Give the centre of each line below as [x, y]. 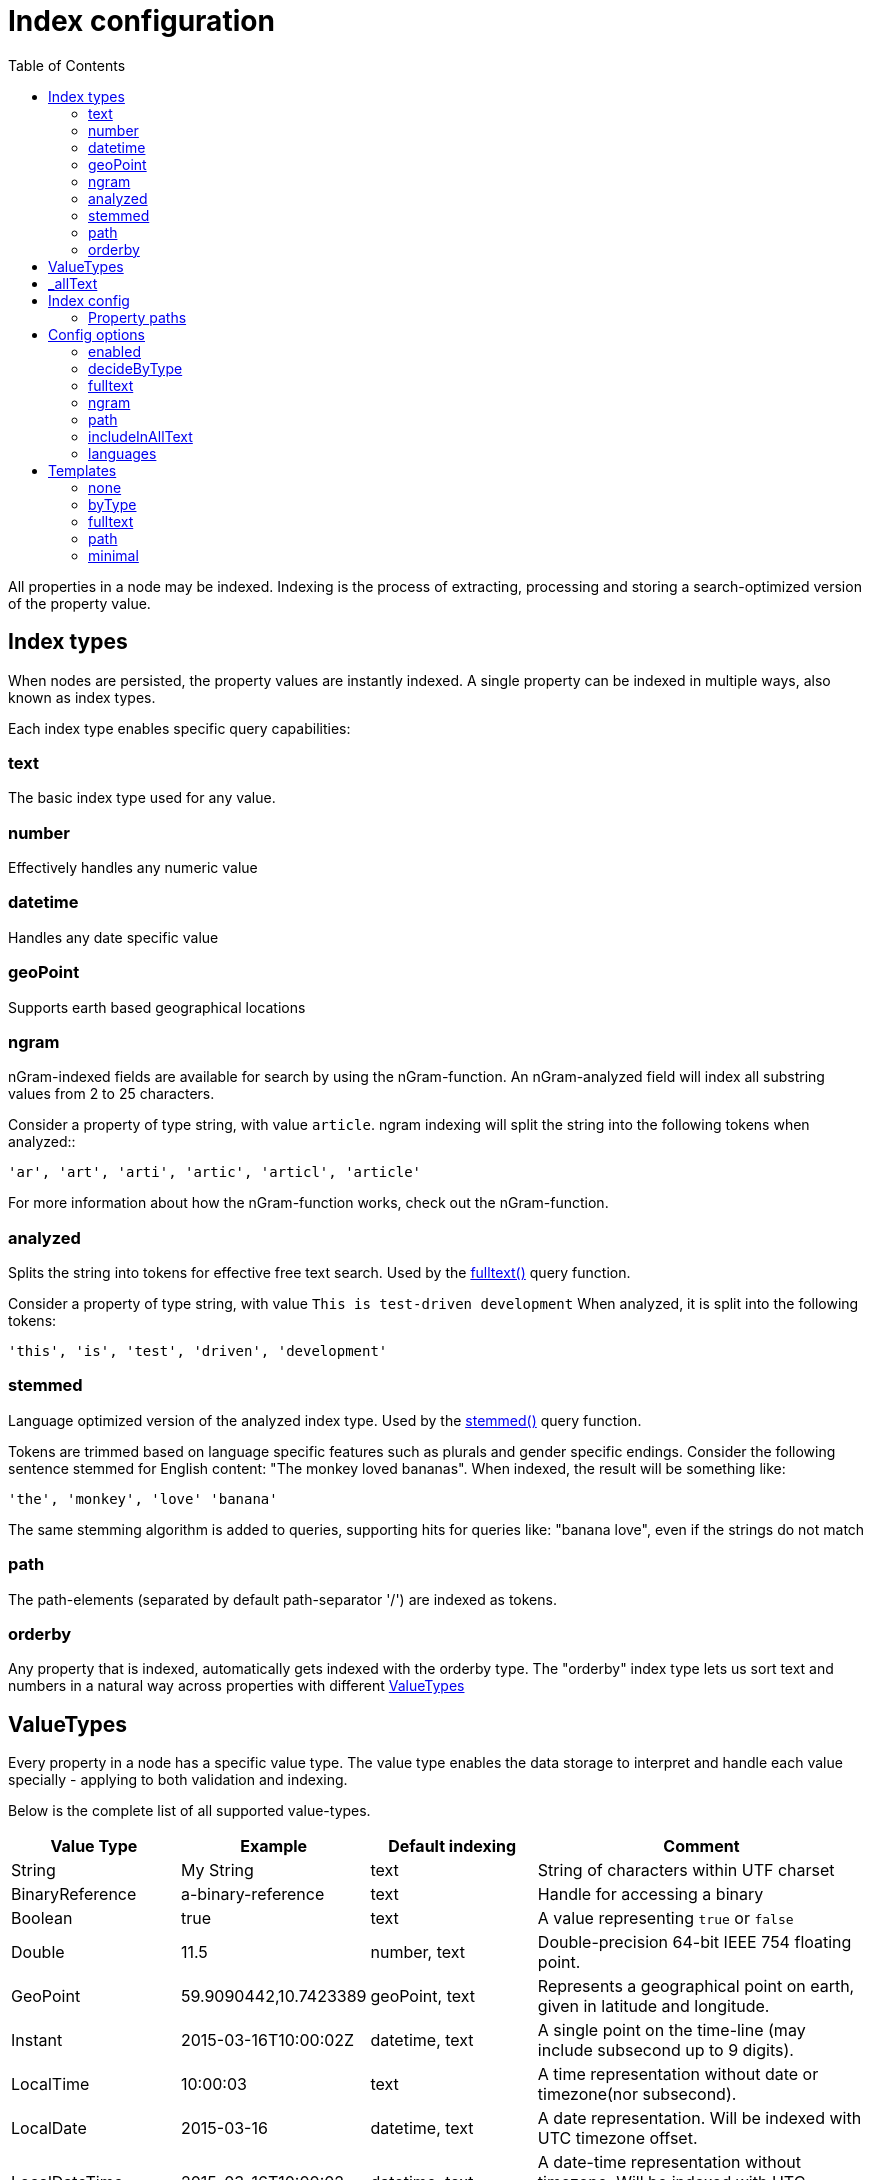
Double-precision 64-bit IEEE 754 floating [694, 1942]
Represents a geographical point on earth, [696, 1986]
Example [274, 1846]
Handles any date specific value [113, 937]
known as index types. [82, 697]
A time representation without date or [678, 2074]
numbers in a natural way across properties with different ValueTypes [236, 1686]
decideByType [135, 368]
